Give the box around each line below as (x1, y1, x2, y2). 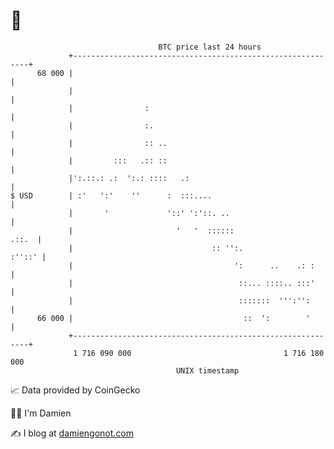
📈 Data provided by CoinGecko (10, 384, 141, 396)
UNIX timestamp (175, 365, 240, 376)
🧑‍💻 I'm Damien (10, 407, 72, 419)
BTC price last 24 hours (158, 42, 262, 52)
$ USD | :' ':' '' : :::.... (10, 190, 213, 201)
